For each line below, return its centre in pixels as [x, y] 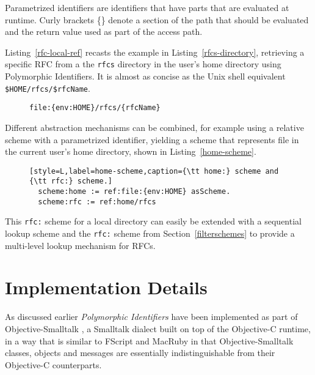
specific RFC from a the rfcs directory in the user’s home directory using [143, 64]
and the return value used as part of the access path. [104, 32]
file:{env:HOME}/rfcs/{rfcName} [95, 108]
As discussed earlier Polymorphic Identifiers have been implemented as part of [151, 317]
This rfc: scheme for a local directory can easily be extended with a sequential [153, 221]
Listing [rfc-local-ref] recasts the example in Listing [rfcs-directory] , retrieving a [155, 52]
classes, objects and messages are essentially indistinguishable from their [140, 353]
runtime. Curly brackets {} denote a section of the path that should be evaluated [157, 19]
